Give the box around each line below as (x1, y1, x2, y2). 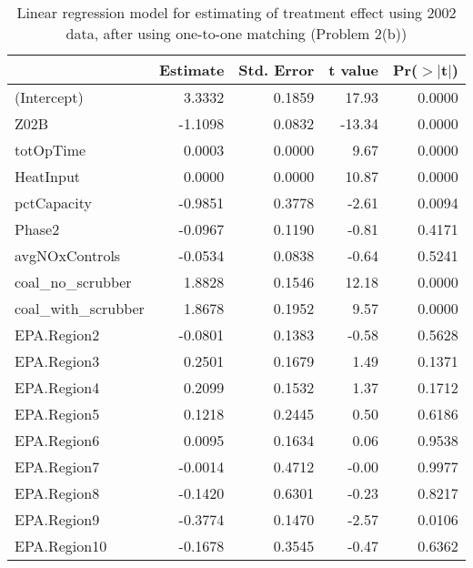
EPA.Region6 (15, 430, 100, 451)
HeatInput (15, 166, 81, 187)
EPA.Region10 (15, 535, 107, 556)
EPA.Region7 (15, 456, 100, 477)
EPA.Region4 (15, 377, 100, 398)
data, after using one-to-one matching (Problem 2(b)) (65, 23, 408, 44)
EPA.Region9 (15, 509, 100, 530)
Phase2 (15, 218, 60, 239)
